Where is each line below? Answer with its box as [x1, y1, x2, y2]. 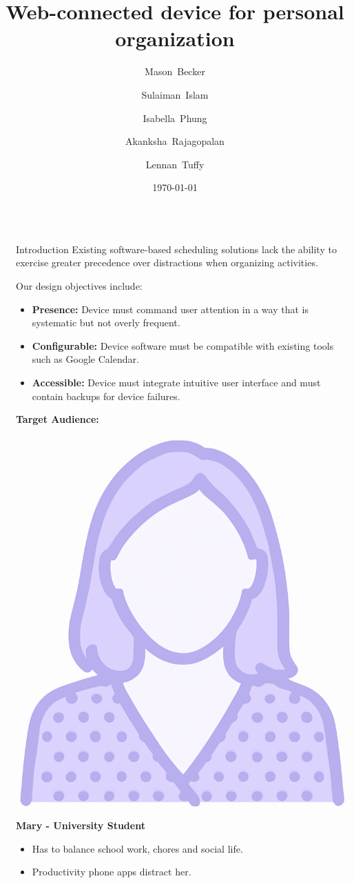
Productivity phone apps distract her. [32, 864, 191, 879]
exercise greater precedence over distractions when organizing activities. [16, 255, 318, 270]
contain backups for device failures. [32, 388, 180, 403]
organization [115, 24, 235, 52]
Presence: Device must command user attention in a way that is [32, 301, 309, 316]
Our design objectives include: [16, 279, 143, 293]
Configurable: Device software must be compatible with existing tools [32, 338, 334, 353]
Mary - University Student [16, 818, 145, 833]
